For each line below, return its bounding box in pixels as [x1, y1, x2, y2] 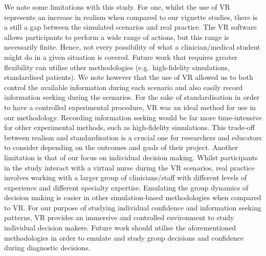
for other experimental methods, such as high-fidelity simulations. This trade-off [4, 122, 255, 133]
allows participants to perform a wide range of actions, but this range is [4, 31, 229, 42]
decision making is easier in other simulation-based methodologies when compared [4, 192, 261, 203]
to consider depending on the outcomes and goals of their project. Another [4, 142, 238, 153]
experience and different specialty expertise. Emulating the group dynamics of [4, 182, 249, 193]
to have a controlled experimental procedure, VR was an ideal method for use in [4, 101, 256, 112]
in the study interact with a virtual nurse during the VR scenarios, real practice [4, 162, 255, 173]
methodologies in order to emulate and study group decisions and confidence [4, 232, 244, 243]
